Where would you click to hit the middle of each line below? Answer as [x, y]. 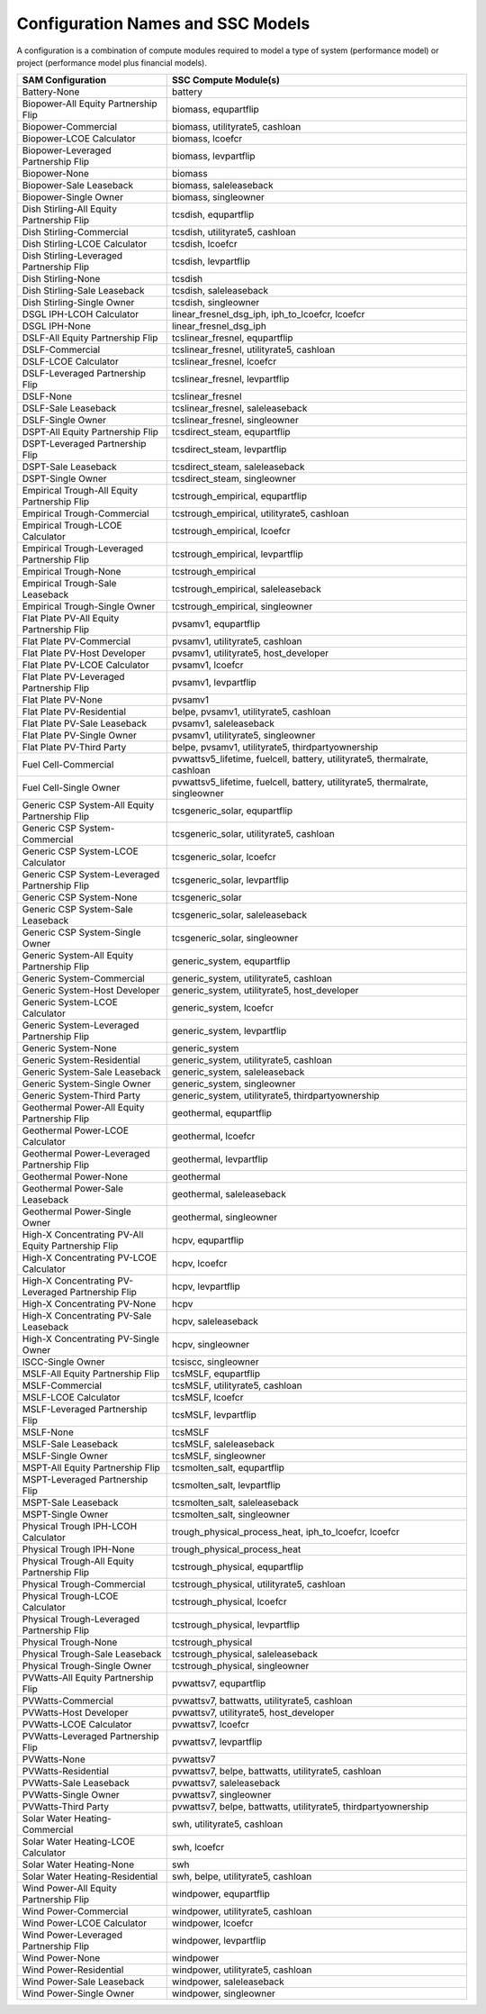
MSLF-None [48, 1432]
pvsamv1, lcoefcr [207, 665]
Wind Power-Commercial [75, 1911]
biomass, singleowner [218, 197]
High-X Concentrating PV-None [89, 1304]
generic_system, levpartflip [229, 1031]
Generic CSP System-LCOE [80, 851]
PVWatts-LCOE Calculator [77, 1725]
